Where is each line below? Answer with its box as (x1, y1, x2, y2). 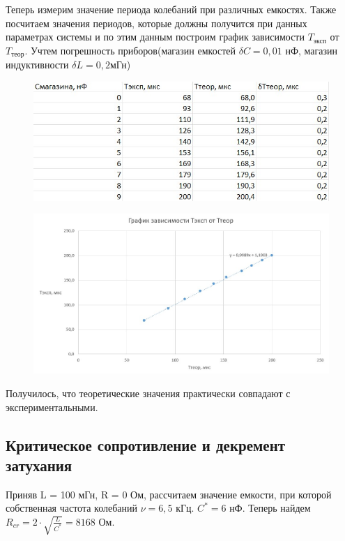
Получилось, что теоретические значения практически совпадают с (6, 385, 291, 400)
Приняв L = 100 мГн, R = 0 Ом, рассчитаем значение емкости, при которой (6, 487, 332, 501)
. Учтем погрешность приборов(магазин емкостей (24, 43, 236, 57)
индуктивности (6, 57, 69, 72)
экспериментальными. (6, 399, 98, 414)
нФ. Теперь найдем (229, 501, 311, 515)
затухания (6, 454, 72, 475)
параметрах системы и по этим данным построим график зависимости (6, 29, 305, 44)
